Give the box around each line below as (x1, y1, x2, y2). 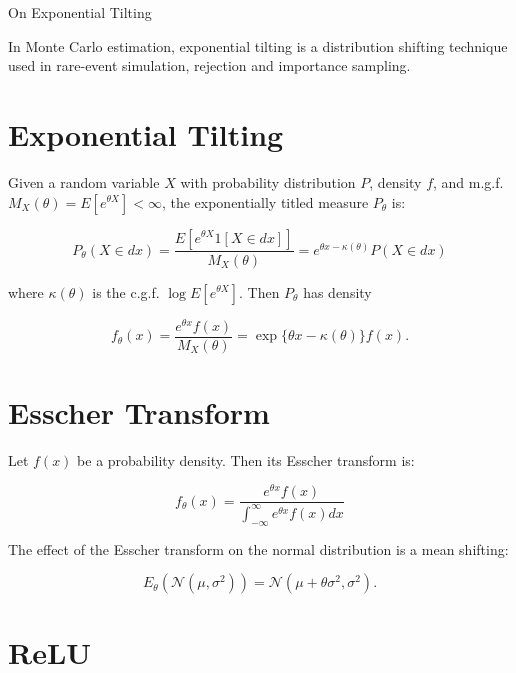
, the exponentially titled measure (161, 191, 369, 212)
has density (303, 281, 372, 302)
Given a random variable (8, 171, 160, 192)
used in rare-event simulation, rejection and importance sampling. (8, 55, 411, 76)
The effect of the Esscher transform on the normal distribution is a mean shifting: (8, 538, 509, 559)
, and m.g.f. (433, 171, 504, 192)
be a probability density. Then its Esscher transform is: (77, 449, 415, 470)
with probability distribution (180, 171, 356, 192)
